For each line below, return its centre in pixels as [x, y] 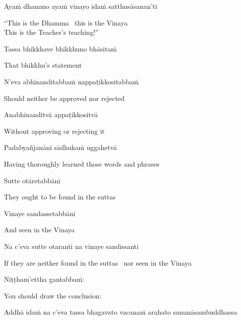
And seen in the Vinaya [39, 230]
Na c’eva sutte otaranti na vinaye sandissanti [71, 246]
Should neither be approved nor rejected [64, 98]
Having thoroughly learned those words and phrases [82, 163]
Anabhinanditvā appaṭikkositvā [51, 114]
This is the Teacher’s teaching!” [51, 32]
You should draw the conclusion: [53, 295]
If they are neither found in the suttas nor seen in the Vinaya [98, 262]
